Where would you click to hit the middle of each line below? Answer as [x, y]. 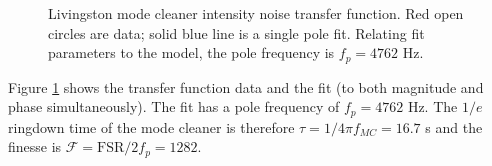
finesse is [35, 146]
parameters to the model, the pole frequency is [191, 52]
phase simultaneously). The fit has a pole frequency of [174, 106]
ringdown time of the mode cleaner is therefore [151, 126]
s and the [454, 126]
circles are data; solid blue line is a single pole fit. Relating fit [236, 32]
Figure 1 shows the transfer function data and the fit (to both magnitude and [246, 86]
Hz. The [432, 106]
